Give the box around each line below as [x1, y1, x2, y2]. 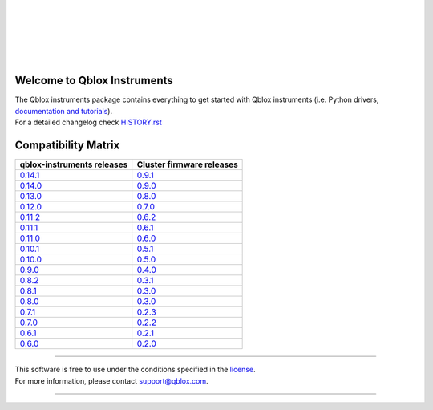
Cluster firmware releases [136, 159, 238, 170]
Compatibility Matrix [14, 139, 120, 152]
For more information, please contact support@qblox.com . [14, 375, 208, 385]
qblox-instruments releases [19, 159, 128, 170]
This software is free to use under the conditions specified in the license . [14, 365, 256, 375]
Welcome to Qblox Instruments [14, 74, 174, 87]
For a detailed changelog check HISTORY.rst [14, 117, 162, 128]
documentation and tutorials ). [14, 106, 112, 116]
